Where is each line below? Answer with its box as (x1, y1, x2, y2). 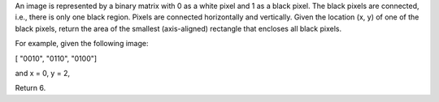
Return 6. (15, 83, 46, 93)
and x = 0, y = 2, (15, 68, 71, 78)
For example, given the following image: (15, 39, 149, 49)
